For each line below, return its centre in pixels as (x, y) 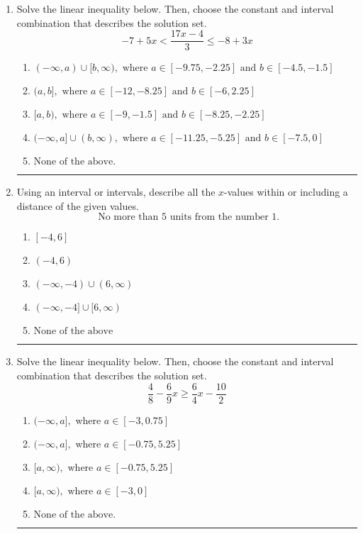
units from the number (219, 217)
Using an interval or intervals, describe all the (116, 192)
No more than (128, 217)
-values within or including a (286, 192)
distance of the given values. (78, 205)
